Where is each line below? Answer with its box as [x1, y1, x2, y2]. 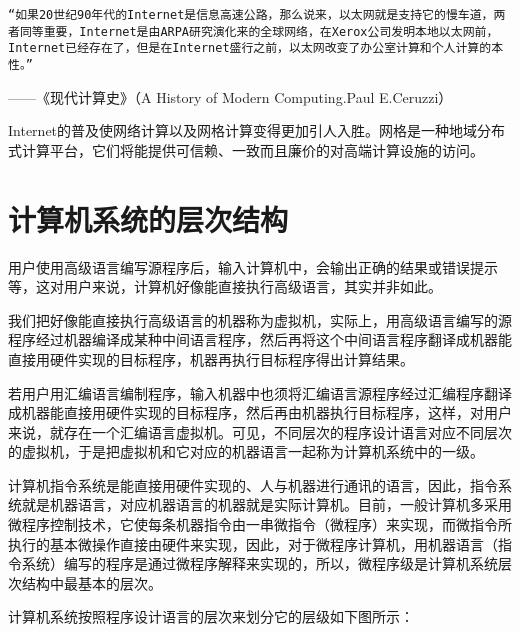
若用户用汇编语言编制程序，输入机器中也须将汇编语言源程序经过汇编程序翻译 [8, 382, 512, 403]
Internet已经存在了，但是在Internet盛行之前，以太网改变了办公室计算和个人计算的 [8, 41, 492, 56]
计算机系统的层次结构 [8, 198, 289, 239]
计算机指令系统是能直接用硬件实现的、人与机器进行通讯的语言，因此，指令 [8, 474, 498, 495]
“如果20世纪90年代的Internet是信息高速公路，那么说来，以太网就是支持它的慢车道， [8, 8, 494, 22]
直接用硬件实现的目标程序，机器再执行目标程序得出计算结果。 [8, 348, 414, 369]
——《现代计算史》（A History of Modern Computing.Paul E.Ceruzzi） [8, 86, 453, 107]
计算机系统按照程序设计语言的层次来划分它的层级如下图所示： [8, 606, 414, 627]
